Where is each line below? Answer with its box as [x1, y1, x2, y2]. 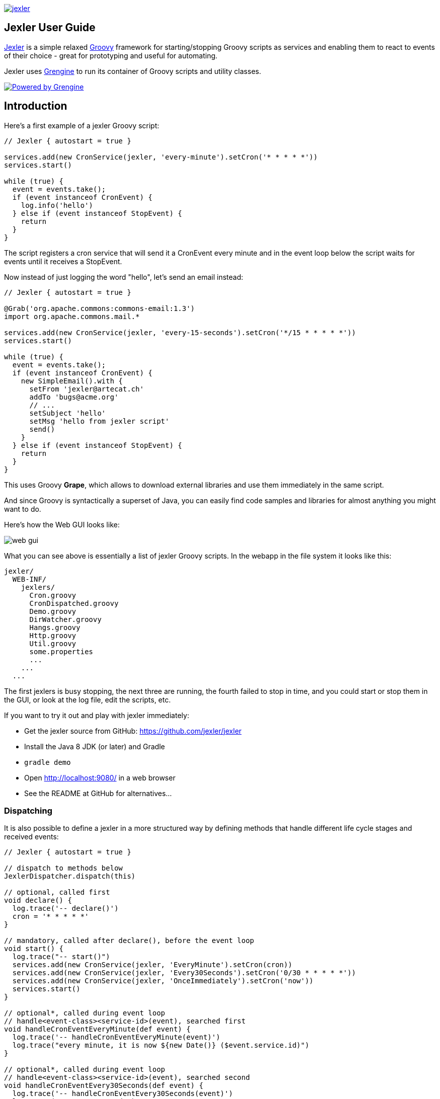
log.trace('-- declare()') [12, 904, 119, 913]
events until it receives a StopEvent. [4, 257, 122, 266]
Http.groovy [29, 631, 76, 640]
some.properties [29, 647, 94, 656]
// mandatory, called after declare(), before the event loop [4, 936, 254, 945]
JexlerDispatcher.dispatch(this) [4, 872, 136, 881]
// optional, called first [4, 888, 110, 897]
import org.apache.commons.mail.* [4, 312, 140, 321]
